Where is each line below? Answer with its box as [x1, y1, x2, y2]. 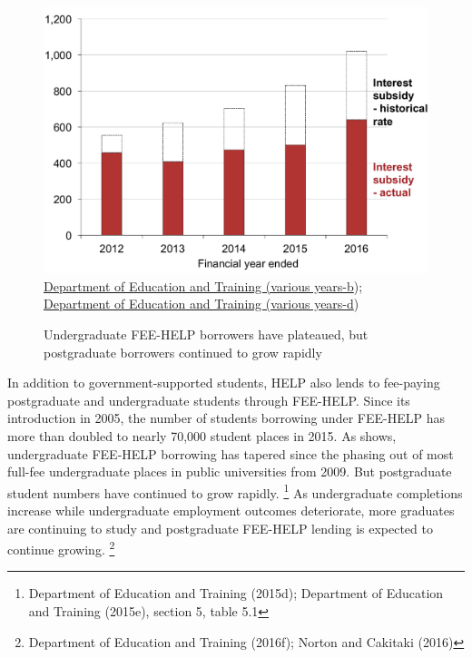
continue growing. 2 [7, 537, 115, 558]
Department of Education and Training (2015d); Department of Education [28, 584, 444, 603]
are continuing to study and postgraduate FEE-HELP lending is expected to [7, 518, 433, 537]
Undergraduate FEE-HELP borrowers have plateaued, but [44, 324, 369, 343]
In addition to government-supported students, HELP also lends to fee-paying [7, 373, 440, 392]
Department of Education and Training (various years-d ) [44, 294, 359, 313]
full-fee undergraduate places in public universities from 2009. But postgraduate [7, 462, 452, 481]
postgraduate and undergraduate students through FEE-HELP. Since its [7, 390, 410, 409]
